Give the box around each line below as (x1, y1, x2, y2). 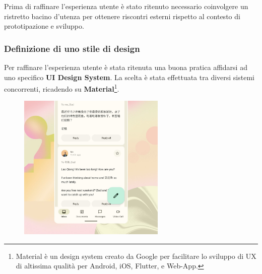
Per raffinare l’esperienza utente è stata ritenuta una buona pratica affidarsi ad (4, 62, 247, 72)
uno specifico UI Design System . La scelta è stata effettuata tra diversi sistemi (4, 72, 254, 82)
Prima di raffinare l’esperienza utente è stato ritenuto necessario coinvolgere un (4, 1, 248, 11)
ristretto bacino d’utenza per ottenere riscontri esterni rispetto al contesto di (4, 11, 240, 21)
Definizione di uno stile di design (4, 42, 140, 54)
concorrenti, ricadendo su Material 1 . (4, 82, 119, 94)
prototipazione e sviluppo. (4, 21, 84, 31)
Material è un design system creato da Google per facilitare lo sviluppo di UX (16, 250, 256, 261)
